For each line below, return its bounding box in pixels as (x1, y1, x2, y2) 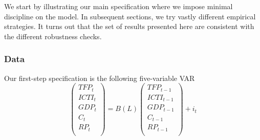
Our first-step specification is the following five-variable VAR (4, 72, 195, 83)
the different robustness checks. (4, 31, 102, 41)
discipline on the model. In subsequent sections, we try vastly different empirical (4, 11, 256, 21)
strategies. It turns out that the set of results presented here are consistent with (4, 21, 254, 32)
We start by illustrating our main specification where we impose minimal (4, 1, 233, 11)
